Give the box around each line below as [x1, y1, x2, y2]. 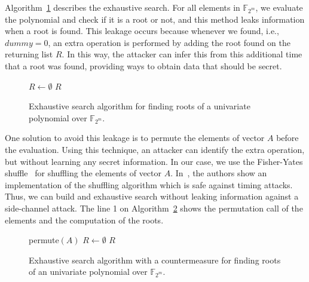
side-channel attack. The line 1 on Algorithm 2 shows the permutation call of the [5, 201, 303, 214]
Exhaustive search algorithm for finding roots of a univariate [29, 100, 250, 112]
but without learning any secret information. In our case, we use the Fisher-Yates [5, 155, 303, 167]
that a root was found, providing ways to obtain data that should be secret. [5, 59, 282, 72]
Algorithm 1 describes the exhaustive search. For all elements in [5, 1, 240, 13]
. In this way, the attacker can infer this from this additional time [62, 48, 302, 60]
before [276, 131, 299, 144]
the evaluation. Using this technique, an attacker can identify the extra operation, [5, 143, 305, 155]
